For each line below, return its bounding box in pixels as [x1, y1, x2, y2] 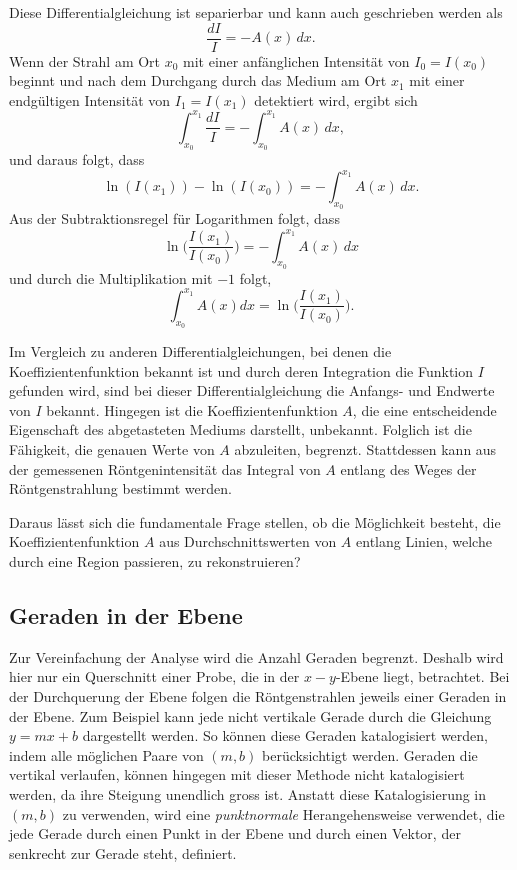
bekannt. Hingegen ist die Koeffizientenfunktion [46, 399, 338, 420]
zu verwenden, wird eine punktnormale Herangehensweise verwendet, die [62, 803, 505, 824]
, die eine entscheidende [352, 399, 497, 420]
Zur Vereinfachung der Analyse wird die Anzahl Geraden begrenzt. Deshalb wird [9, 646, 504, 667]
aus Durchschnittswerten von [159, 531, 337, 552]
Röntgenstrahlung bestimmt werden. [9, 478, 232, 499]
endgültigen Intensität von [9, 89, 171, 110]
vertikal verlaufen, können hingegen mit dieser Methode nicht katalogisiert [9, 764, 465, 785]
